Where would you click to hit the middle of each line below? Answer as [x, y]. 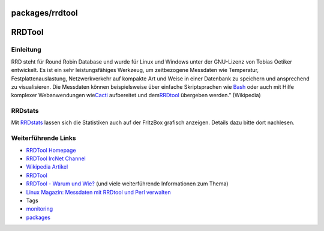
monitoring [40, 209]
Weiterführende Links [43, 138]
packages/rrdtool [44, 13]
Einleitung [26, 50]
